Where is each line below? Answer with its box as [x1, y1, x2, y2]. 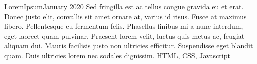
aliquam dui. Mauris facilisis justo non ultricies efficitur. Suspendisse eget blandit [4, 40, 253, 51]
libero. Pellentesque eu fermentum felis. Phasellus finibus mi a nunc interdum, [4, 21, 243, 31]
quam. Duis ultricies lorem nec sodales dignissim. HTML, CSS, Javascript [4, 50, 230, 60]
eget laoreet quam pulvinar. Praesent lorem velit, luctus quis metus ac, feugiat [4, 30, 245, 41]
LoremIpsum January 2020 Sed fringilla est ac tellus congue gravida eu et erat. [4, 1, 244, 11]
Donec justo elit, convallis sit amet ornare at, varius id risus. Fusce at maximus [4, 11, 247, 21]
